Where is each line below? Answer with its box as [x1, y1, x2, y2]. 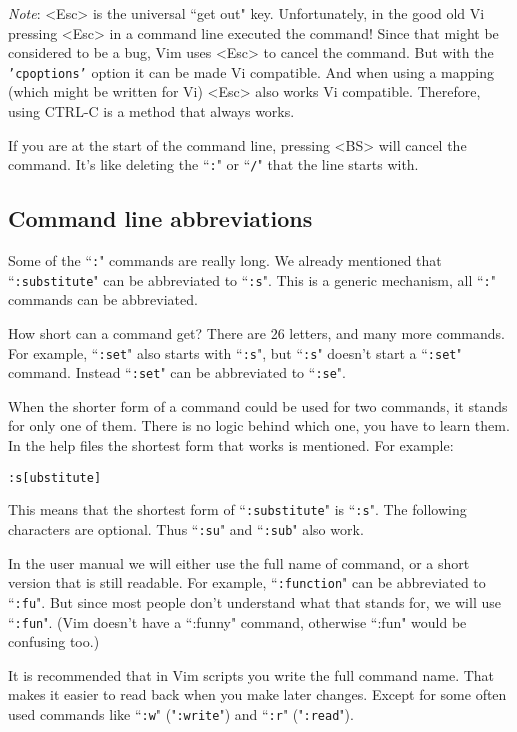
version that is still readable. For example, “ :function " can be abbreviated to [8, 572, 486, 593]
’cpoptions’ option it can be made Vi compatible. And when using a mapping [8, 61, 495, 82]
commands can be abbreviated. [8, 289, 198, 310]
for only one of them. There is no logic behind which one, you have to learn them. [8, 415, 510, 436]
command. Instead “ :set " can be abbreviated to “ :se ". [8, 362, 346, 383]
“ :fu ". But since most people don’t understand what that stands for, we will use [8, 591, 501, 612]
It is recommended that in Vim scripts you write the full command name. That [8, 664, 495, 685]
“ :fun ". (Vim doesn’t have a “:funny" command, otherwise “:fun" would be [8, 611, 467, 632]
